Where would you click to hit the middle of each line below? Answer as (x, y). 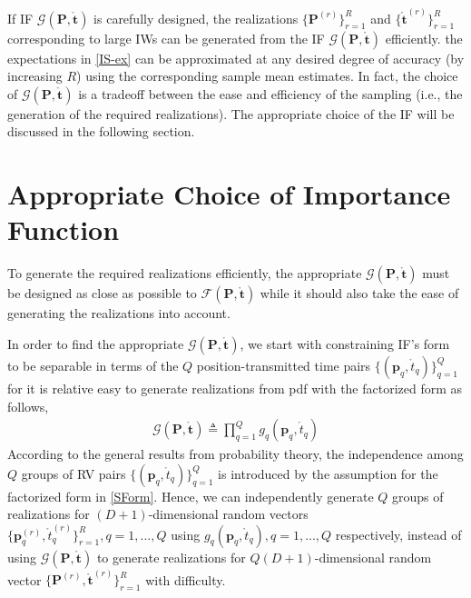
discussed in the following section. (101, 131)
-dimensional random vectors (228, 514)
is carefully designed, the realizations (196, 18)
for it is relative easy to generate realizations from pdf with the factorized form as (235, 388)
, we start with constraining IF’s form (345, 343)
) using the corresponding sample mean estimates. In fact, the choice (267, 76)
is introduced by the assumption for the (328, 473)
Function (64, 229)
